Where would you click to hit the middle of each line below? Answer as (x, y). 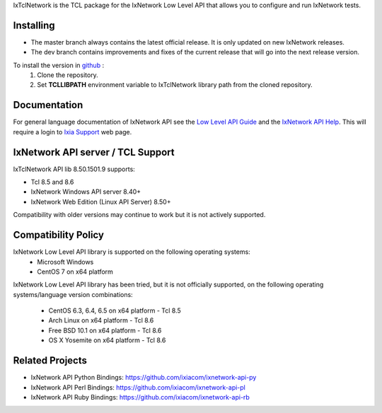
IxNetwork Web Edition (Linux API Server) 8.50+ (101, 202)
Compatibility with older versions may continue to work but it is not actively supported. (139, 215)
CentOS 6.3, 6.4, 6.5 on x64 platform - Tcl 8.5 (115, 310)
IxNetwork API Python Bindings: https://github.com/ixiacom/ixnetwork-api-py (144, 378)
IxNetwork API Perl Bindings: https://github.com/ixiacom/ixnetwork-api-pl (138, 387)
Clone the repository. (68, 75)
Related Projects (50, 361)
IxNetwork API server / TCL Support (94, 152)
